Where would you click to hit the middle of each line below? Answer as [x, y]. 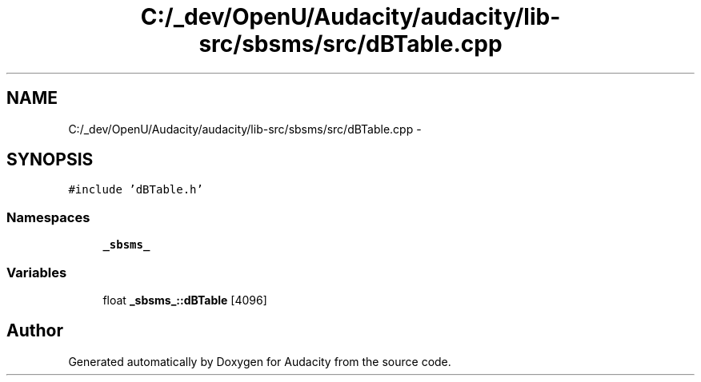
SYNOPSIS [50, 160]
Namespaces [48, 217]
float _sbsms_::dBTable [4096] [185, 300]
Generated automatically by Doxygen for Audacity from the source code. [260, 361]
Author [35, 331]
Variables [37, 272]
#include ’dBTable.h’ [136, 190]
